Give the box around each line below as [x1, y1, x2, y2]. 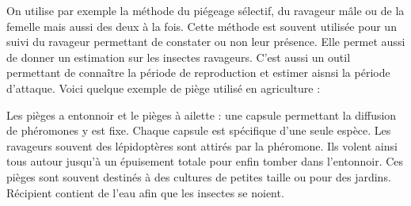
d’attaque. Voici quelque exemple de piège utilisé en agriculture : [6, 79, 321, 96]
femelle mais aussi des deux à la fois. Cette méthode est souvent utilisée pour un [6, 17, 397, 34]
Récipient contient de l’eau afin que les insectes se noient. [6, 184, 284, 200]
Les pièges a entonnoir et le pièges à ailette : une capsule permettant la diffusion [6, 106, 397, 123]
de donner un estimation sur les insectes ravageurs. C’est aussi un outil [6, 48, 351, 65]
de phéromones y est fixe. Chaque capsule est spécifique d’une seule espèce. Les [6, 122, 391, 139]
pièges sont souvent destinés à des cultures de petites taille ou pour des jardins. [6, 168, 391, 185]
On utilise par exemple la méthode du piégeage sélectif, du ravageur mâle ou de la [6, 2, 405, 18]
